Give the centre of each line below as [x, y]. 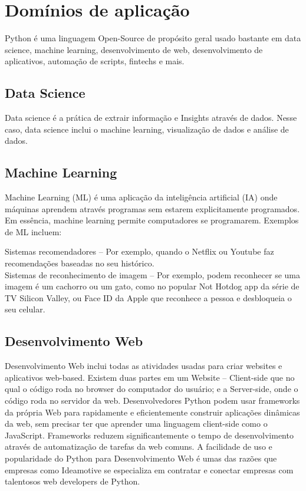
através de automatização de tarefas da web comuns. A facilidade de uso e [139, 446]
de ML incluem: [33, 231]
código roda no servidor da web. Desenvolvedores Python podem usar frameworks [152, 401]
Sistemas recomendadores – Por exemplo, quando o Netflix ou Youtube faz [139, 251]
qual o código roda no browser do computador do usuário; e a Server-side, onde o [152, 389]
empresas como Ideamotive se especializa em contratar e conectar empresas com [149, 469]
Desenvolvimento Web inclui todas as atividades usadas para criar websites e [144, 366]
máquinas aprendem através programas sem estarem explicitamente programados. [152, 208]
